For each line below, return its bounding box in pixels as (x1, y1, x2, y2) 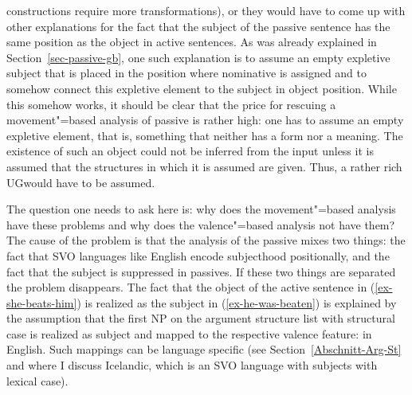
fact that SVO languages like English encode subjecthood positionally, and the (6, 247, 390, 264)
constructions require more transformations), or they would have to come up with (6, 2, 406, 18)
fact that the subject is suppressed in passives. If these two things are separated (6, 263, 396, 280)
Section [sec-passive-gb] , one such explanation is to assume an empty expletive (6, 49, 390, 65)
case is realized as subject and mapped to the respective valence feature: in (6, 325, 372, 342)
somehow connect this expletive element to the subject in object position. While (6, 80, 397, 96)
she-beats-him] (6, 294, 77, 311)
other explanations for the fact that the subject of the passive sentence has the (6, 18, 390, 34)
